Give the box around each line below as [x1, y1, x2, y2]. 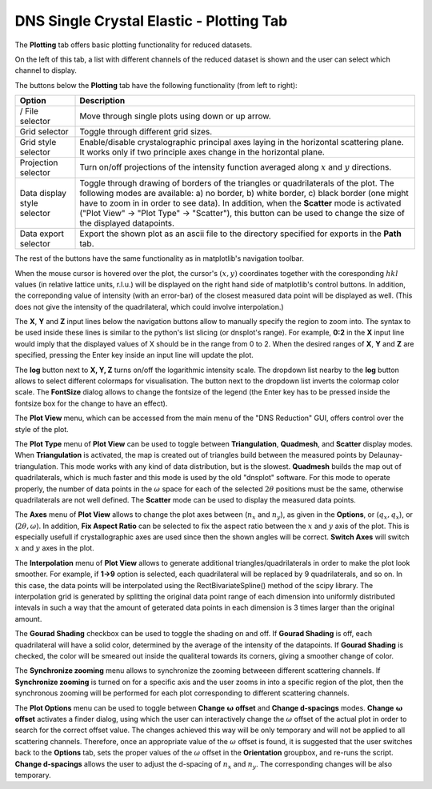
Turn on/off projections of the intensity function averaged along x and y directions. [79, 161, 392, 172]
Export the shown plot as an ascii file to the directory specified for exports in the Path [79, 228, 402, 239]
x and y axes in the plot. [14, 543, 95, 553]
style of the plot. [14, 424, 70, 434]
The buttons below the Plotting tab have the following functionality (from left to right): [14, 80, 298, 90]
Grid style [19, 137, 57, 148]
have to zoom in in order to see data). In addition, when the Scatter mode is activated [79, 198, 402, 209]
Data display [19, 188, 67, 199]
